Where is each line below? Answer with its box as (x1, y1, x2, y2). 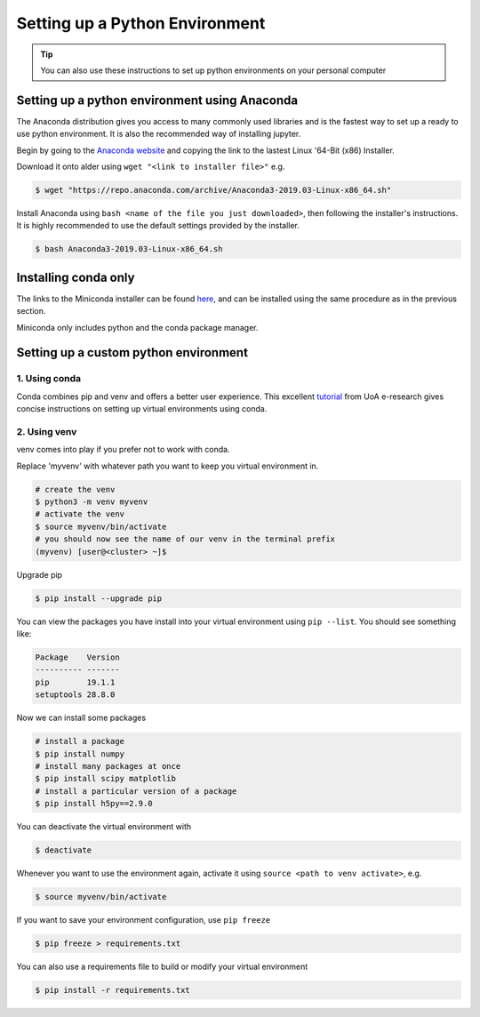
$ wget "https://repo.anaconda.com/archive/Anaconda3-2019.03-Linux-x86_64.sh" (35, 185, 392, 195)
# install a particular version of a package (35, 786, 237, 796)
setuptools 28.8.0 (35, 690, 116, 700)
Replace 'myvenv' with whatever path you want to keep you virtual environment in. (16, 460, 319, 471)
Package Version (35, 652, 120, 662)
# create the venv (35, 484, 116, 494)
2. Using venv (16, 425, 77, 437)
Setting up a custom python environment (16, 345, 249, 360)
